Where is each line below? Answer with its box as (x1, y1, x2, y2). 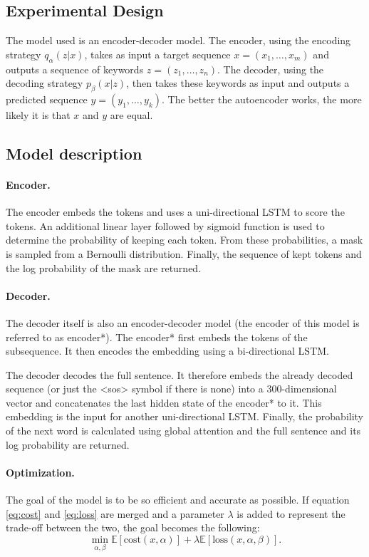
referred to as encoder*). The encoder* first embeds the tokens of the (6, 329, 308, 344)
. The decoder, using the (217, 61, 324, 76)
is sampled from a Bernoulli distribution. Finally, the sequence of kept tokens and (6, 246, 362, 261)
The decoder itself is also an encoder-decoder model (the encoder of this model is (6, 315, 360, 330)
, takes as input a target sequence (84, 46, 231, 61)
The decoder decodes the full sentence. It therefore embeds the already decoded (6, 367, 353, 382)
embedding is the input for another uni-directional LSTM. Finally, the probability (6, 409, 364, 424)
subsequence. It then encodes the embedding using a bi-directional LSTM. (6, 343, 329, 358)
